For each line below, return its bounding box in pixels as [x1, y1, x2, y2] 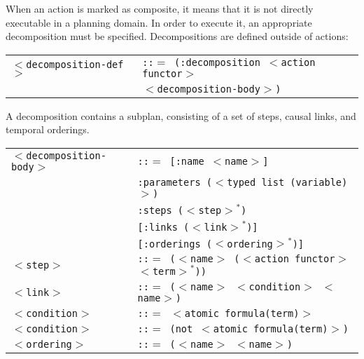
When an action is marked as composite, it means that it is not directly [6, 1, 314, 15]
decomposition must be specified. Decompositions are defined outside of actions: [6, 29, 349, 43]
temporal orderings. [6, 122, 90, 137]
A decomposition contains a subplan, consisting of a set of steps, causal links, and [6, 108, 356, 123]
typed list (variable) [227, 176, 348, 188]
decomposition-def [26, 58, 124, 70]
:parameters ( [137, 176, 212, 188]
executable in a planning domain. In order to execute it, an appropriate [6, 15, 312, 29]
